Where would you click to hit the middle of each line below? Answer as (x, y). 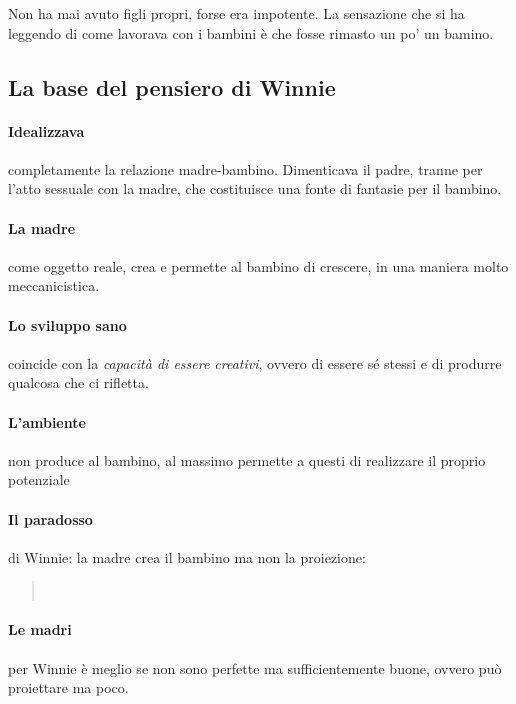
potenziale (39, 479)
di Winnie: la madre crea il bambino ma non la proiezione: (187, 556)
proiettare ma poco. (68, 687)
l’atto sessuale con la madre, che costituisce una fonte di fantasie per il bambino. (255, 188)
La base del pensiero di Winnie (172, 86)
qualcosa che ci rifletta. (78, 382)
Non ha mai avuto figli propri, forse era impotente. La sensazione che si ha (236, 13)
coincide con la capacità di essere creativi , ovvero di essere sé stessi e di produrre (255, 362)
